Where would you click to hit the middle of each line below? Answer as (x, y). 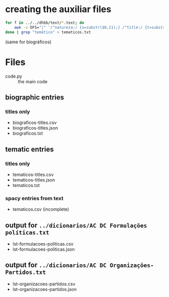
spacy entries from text (34, 198)
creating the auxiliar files (58, 9)
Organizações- (132, 265)
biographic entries (35, 97)
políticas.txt (27, 232)
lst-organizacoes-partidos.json (45, 289)
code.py (14, 76)
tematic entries (29, 149)
